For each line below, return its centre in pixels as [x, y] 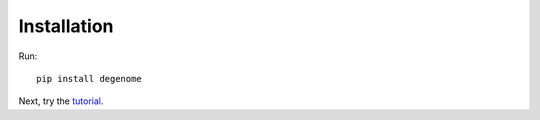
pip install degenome [89, 78]
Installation [66, 26]
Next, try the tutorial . [61, 101]
